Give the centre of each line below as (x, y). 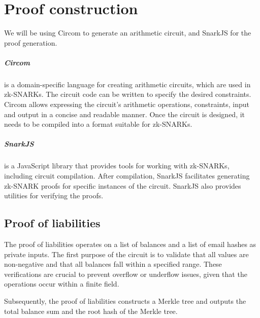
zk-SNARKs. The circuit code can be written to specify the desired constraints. (128, 94)
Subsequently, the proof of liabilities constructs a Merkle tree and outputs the (125, 301)
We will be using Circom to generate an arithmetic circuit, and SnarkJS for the (128, 33)
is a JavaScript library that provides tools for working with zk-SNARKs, (117, 166)
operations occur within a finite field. (62, 284)
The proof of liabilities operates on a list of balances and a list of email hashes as (130, 244)
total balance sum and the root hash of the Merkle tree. (91, 311)
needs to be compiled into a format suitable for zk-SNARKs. (98, 124)
